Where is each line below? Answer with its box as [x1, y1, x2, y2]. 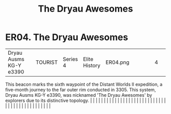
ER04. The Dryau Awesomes [5, 31, 128, 43]
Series [63, 55, 78, 62]
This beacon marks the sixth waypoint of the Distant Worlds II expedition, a [5, 81, 163, 87]
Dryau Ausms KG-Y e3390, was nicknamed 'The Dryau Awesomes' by [5, 92, 153, 98]
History [83, 62, 101, 69]
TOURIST [35, 59, 58, 66]
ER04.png [105, 59, 130, 66]
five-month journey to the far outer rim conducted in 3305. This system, [5, 87, 156, 93]
